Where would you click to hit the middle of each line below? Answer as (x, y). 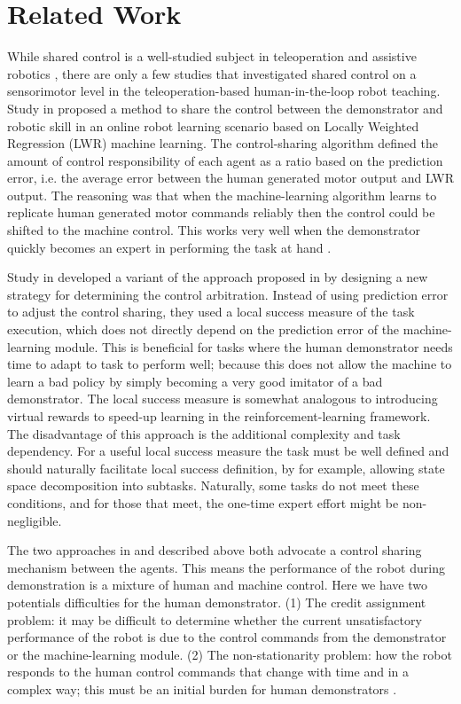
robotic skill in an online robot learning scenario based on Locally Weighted (213, 125)
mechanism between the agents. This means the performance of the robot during (226, 567)
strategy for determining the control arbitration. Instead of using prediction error (228, 294)
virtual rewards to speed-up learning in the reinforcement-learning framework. (219, 416)
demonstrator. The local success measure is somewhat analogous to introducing (223, 399)
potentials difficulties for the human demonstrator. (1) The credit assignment (217, 602)
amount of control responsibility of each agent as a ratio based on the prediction (225, 160)
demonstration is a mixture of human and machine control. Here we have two (217, 585)
